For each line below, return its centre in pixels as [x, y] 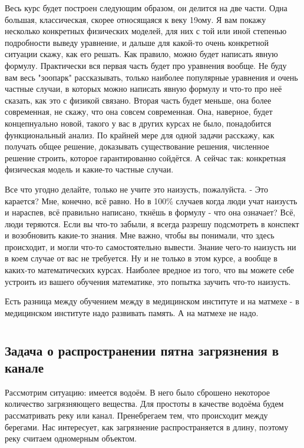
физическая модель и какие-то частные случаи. [89, 169]
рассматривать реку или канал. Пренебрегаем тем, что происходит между [136, 415]
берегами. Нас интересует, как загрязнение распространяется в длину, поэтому [147, 427]
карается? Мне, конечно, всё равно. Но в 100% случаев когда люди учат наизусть [151, 200]
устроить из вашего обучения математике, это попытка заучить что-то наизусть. [148, 281]
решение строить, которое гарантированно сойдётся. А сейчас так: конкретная [145, 157]
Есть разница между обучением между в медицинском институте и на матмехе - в [152, 301]
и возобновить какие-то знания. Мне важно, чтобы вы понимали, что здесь [140, 235]
